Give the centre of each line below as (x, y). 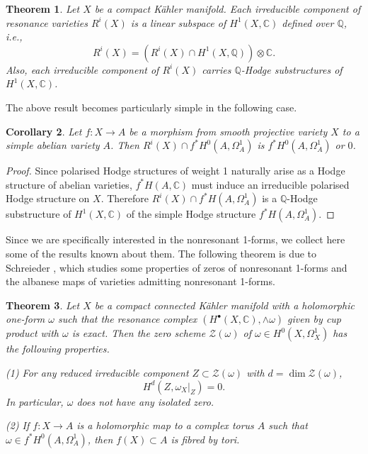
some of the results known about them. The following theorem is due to (161, 253)
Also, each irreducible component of (82, 69)
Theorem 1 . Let (43, 9)
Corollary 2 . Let (44, 131)
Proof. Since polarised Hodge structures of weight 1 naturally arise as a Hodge (176, 171)
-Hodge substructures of (292, 69)
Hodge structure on (48, 198)
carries (217, 69)
